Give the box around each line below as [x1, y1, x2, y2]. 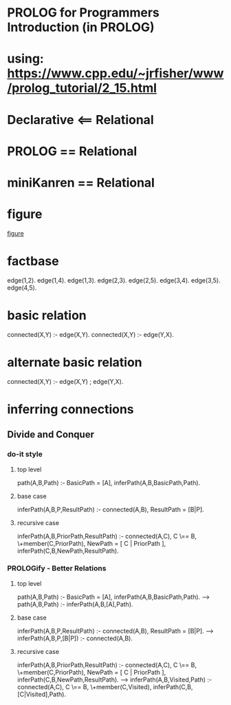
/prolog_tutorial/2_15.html [7, 81, 157, 96]
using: [7, 51, 45, 67]
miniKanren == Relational [7, 174, 155, 190]
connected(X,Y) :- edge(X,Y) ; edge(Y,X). [7, 377, 124, 385]
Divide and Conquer [7, 429, 95, 440]
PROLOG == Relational [7, 143, 137, 159]
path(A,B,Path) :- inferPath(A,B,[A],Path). [16, 600, 133, 608]
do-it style [7, 449, 43, 459]
